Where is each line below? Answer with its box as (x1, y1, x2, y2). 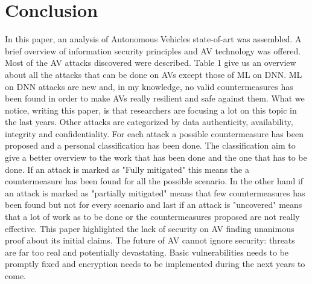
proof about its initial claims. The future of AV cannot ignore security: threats (5, 234, 295, 247)
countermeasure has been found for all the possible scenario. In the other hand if (5, 175, 304, 187)
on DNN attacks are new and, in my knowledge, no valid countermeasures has (5, 80, 293, 92)
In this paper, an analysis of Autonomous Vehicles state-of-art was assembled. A (5, 33, 302, 45)
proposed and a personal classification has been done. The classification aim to (5, 139, 296, 152)
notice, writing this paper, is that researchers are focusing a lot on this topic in (5, 103, 297, 116)
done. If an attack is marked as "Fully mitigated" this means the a (5, 163, 249, 175)
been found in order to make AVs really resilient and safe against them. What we (5, 92, 305, 105)
